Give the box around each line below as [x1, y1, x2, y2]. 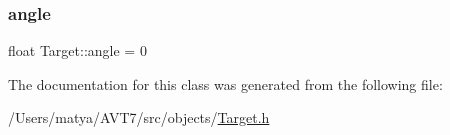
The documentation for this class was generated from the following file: [8, 73, 443, 94]
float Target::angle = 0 [8, 40, 147, 61]
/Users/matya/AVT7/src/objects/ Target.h [8, 107, 270, 128]
